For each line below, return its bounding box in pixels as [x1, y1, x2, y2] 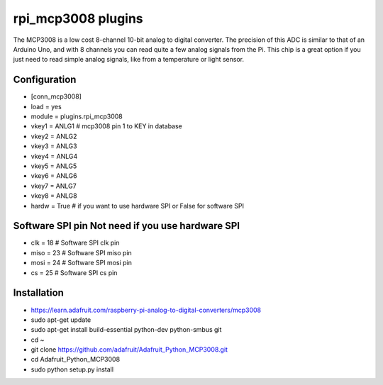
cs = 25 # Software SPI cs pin [30, 268, 118, 277]
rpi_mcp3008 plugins [13, 11, 143, 26]
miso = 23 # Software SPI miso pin [30, 248, 133, 257]
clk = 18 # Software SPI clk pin [30, 238, 120, 247]
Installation [13, 287, 64, 299]
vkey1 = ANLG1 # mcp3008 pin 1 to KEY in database [30, 122, 182, 130]
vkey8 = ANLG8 [30, 191, 77, 200]
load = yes [30, 102, 62, 111]
